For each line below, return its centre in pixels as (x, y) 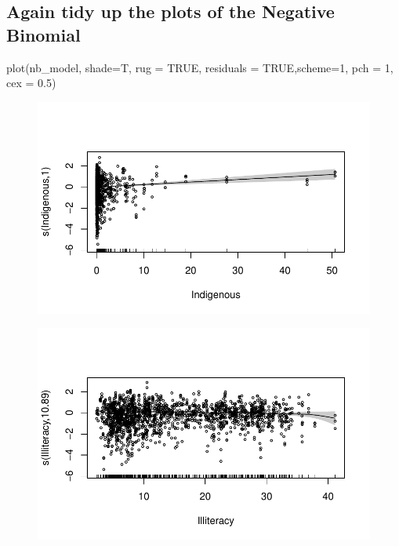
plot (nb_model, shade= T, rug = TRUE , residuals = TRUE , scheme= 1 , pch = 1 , (200, 67)
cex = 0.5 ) (31, 83)
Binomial (44, 34)
